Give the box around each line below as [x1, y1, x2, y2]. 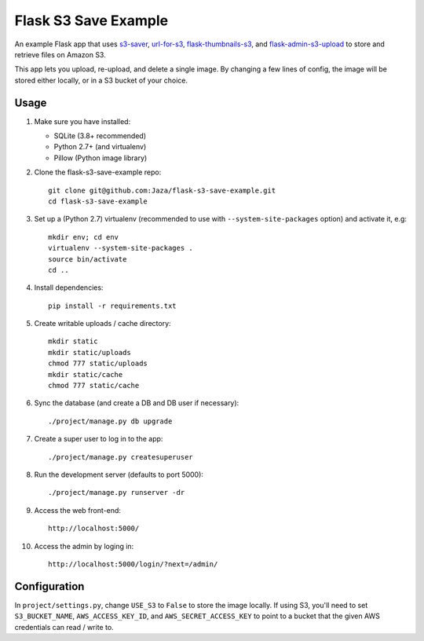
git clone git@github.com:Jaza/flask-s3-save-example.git [48, 185, 276, 195]
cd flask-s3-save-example [48, 196, 148, 206]
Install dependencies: [34, 283, 104, 292]
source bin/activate [48, 255, 127, 263]
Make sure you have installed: [34, 116, 131, 126]
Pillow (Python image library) [53, 153, 148, 163]
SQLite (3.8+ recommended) [53, 131, 147, 141]
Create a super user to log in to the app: [34, 434, 163, 444]
